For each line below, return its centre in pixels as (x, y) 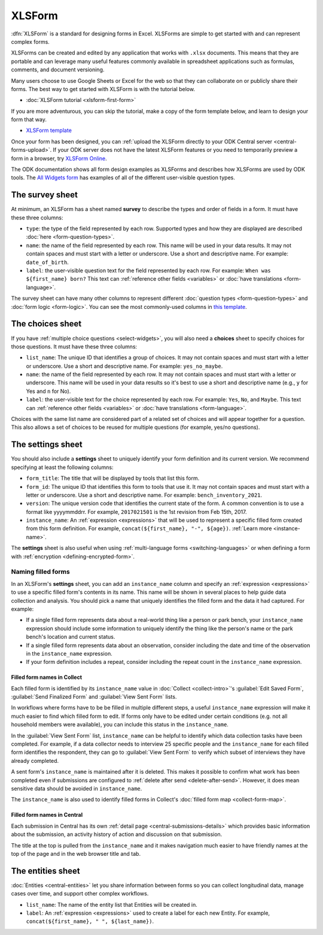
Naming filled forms (40, 572)
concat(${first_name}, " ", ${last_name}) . (90, 921)
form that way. (29, 119)
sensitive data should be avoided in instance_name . (77, 788)
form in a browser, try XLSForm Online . (59, 158)
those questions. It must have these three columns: (74, 346)
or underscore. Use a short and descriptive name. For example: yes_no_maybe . (124, 366)
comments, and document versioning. (58, 70)
